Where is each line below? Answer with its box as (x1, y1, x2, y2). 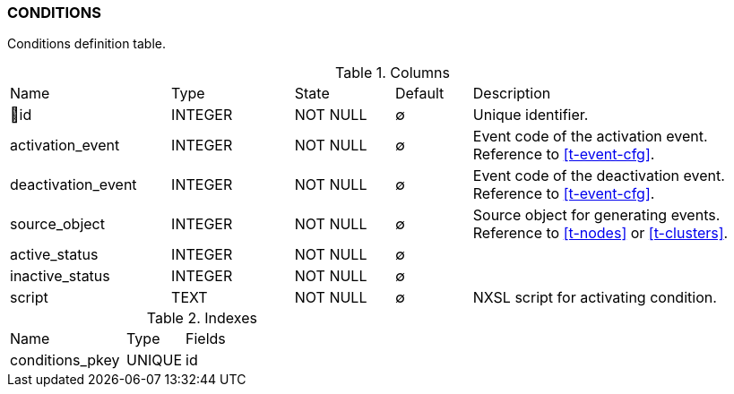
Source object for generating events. (472, 206, 721, 225)
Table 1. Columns (335, 64, 450, 82)
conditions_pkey (10, 351, 120, 370)
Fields (186, 330, 226, 348)
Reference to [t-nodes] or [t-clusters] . (472, 224, 729, 243)
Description (472, 84, 551, 103)
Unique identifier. (472, 106, 589, 124)
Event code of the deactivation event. (472, 167, 725, 185)
